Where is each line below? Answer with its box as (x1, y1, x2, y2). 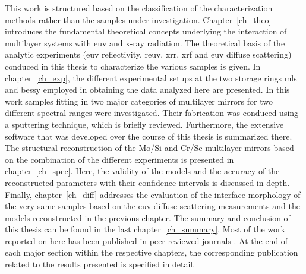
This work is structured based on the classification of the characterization (5, 2, 273, 14)
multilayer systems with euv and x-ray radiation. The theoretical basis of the (5, 36, 285, 49)
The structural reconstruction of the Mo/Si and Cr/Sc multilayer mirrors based (5, 141, 294, 154)
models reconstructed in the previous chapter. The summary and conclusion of (5, 211, 291, 223)
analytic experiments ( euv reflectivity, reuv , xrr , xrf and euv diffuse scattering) (5, 48, 292, 61)
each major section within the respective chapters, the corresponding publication (5, 246, 298, 259)
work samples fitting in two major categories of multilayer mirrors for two (5, 95, 273, 107)
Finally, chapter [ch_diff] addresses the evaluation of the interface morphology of (5, 188, 301, 200)
